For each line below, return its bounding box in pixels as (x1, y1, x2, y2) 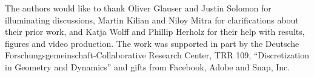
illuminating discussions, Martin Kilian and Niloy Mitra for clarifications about (5, 13, 299, 26)
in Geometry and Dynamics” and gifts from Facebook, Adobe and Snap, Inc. (5, 60, 290, 73)
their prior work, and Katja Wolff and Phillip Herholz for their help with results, (5, 25, 305, 38)
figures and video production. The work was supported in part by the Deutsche (5, 37, 299, 49)
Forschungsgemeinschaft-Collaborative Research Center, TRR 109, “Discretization (5, 49, 310, 61)
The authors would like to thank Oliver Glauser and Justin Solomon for (5, 2, 272, 14)
